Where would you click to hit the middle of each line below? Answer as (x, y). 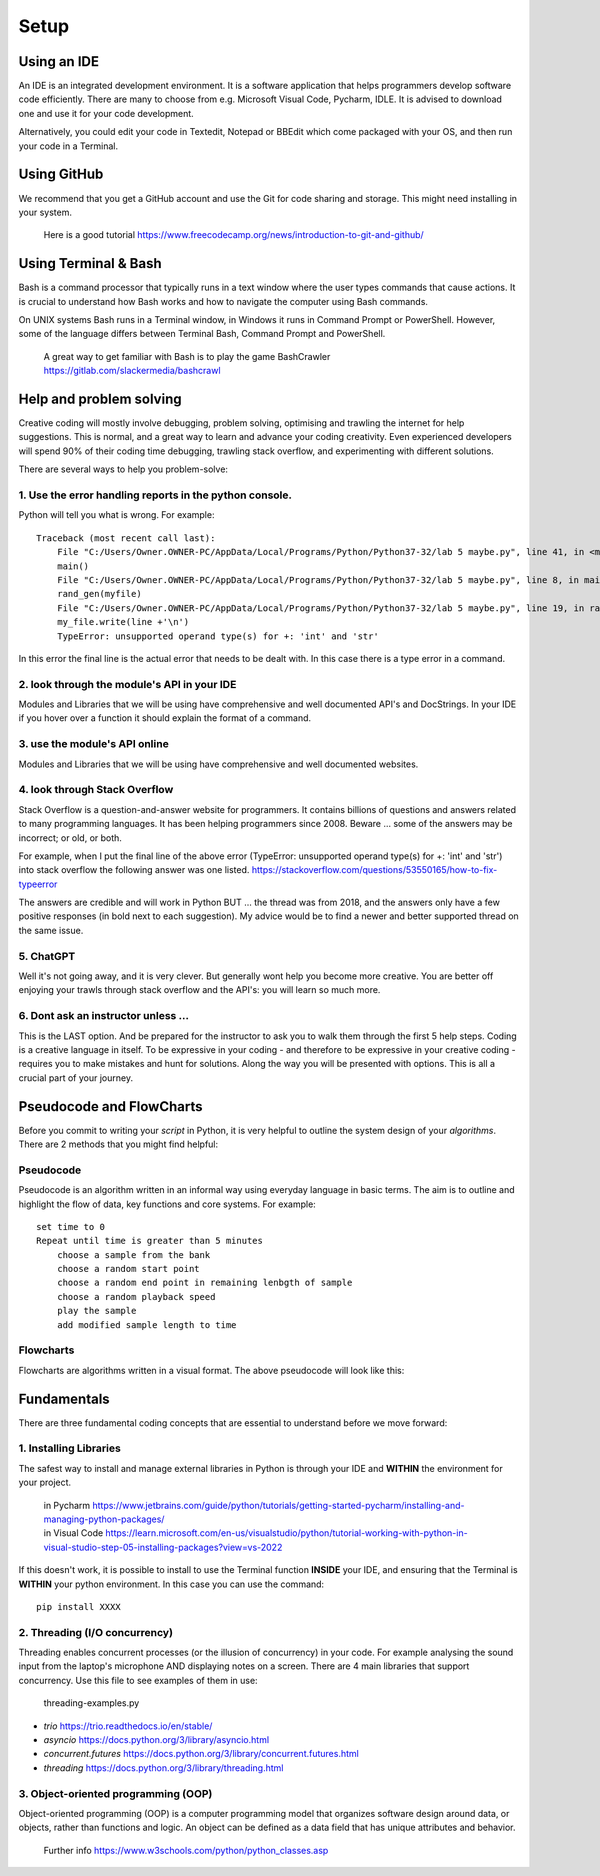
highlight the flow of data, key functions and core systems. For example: (167, 1204)
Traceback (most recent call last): (126, 538)
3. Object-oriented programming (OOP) (115, 1793)
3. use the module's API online (93, 744)
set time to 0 (70, 1226)
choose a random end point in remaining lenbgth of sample (204, 1283)
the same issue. (51, 930)
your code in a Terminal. (68, 146)
